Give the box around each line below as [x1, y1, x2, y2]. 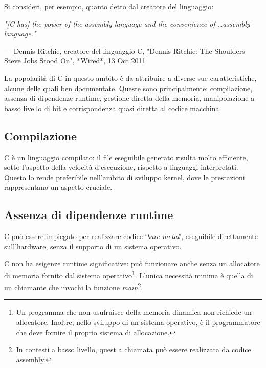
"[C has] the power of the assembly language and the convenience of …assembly [4, 18, 250, 29]
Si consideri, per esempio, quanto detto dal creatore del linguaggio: [4, 1, 214, 11]
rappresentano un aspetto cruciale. [4, 182, 113, 192]
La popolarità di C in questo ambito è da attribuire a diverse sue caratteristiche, [4, 72, 257, 83]
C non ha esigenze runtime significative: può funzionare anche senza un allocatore [4, 258, 260, 269]
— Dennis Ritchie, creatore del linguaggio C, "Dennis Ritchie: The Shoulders [4, 45, 245, 56]
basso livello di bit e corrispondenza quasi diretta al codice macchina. [4, 102, 221, 113]
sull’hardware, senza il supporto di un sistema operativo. [4, 241, 182, 251]
